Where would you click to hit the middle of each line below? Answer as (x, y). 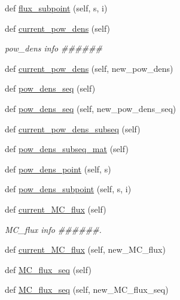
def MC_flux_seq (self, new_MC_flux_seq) (87, 290)
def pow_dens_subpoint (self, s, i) (68, 189)
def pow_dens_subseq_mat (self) (67, 149)
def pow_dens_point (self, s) (58, 169)
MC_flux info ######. (53, 229)
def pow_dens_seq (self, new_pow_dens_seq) (91, 108)
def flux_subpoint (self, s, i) (56, 8)
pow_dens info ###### (54, 48)
